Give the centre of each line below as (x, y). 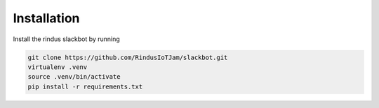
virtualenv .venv (58, 67)
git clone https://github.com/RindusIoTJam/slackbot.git (128, 57)
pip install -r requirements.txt (85, 86)
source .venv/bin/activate (74, 77)
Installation (46, 18)
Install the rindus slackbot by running (67, 39)
